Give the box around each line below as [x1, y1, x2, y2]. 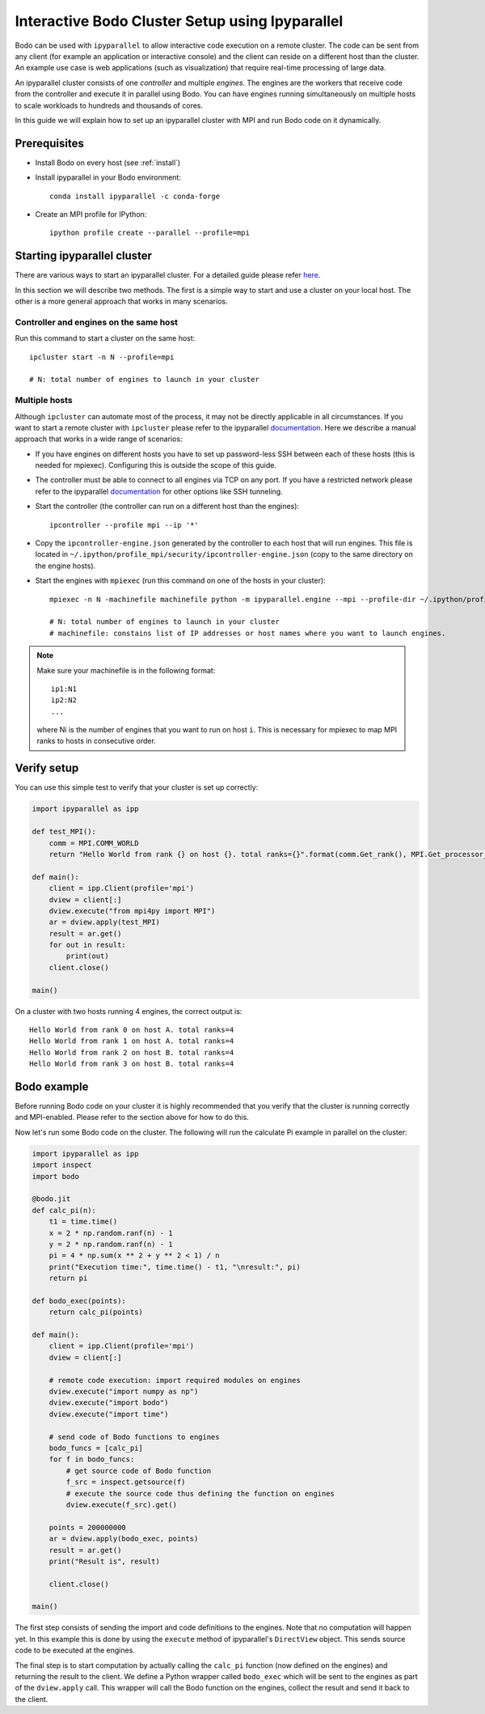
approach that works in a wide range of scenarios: [15, 434, 183, 444]
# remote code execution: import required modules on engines [48, 1376, 301, 1385]
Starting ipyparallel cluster [15, 249, 153, 263]
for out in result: [48, 940, 127, 950]
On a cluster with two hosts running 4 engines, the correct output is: [15, 1006, 242, 1016]
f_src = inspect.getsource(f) [65, 1478, 186, 1487]
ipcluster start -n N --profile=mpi [29, 352, 175, 362]
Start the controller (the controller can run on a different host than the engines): [35, 502, 299, 511]
